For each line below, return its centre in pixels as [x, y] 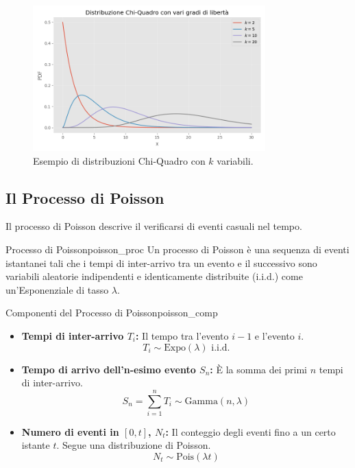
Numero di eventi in [70, 431]
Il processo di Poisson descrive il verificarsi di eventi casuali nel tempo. [154, 226]
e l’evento [274, 335]
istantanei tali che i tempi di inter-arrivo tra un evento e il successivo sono [161, 262]
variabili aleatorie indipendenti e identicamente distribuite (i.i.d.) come [154, 276]
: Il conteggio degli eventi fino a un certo [250, 431]
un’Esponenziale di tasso [57, 289]
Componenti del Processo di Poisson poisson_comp [112, 313]
